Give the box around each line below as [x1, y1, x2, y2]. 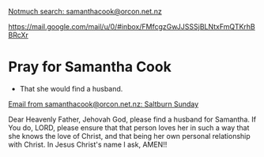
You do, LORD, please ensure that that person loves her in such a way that [8, 122, 250, 133]
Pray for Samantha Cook [8, 58, 172, 76]
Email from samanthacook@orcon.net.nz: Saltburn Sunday [8, 99, 199, 109]
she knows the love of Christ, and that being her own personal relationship [8, 131, 251, 140]
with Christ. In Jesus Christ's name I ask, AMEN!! [8, 140, 168, 149]
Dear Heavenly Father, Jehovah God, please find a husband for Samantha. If [8, 114, 257, 124]
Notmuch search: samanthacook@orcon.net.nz [8, 7, 162, 16]
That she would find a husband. [19, 84, 123, 93]
